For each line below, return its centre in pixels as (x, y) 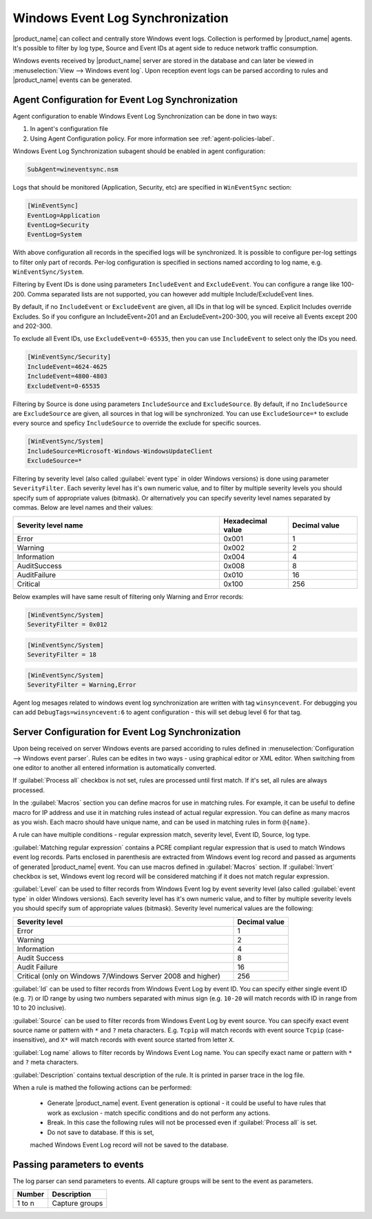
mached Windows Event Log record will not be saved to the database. (129, 1145)
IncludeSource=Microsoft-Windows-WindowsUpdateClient (120, 451)
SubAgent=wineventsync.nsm (73, 170)
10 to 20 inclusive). (40, 1008)
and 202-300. (32, 326)
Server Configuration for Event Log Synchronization (127, 732)
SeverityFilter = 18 (62, 655)
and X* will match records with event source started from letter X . (142, 1040)
